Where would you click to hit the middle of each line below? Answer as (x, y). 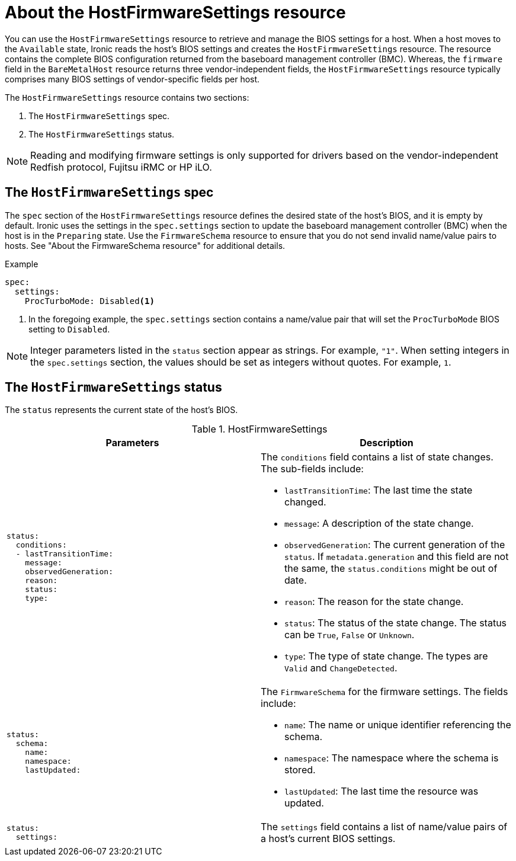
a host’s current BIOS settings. (328, 839)
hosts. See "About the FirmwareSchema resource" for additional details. (145, 245)
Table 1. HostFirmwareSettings (259, 429)
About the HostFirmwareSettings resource (175, 12)
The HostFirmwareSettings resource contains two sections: (127, 97)
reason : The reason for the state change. (374, 602)
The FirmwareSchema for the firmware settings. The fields (384, 692)
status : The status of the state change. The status (396, 623)
